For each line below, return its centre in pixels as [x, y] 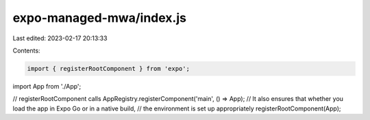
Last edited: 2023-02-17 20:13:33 [60, 38]
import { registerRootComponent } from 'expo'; [108, 69]
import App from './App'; [47, 86]
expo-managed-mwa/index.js [99, 18]
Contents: [26, 50]
